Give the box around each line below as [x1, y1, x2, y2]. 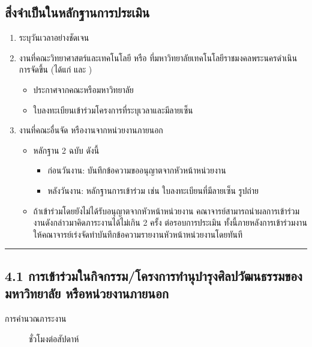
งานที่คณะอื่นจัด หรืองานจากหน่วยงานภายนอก [19, 124, 163, 136]
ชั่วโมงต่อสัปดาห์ [29, 332, 79, 345]
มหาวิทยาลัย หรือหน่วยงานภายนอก [5, 284, 169, 303]
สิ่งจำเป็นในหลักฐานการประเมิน [5, 3, 150, 22]
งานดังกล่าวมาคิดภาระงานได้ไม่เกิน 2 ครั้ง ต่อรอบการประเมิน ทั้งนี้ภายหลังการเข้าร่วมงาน [33, 216, 307, 229]
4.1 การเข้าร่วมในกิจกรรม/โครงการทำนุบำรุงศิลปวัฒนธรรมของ [5, 266, 302, 285]
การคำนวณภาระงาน [5, 312, 67, 324]
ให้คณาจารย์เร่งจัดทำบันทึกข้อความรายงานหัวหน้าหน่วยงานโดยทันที [33, 228, 243, 240]
